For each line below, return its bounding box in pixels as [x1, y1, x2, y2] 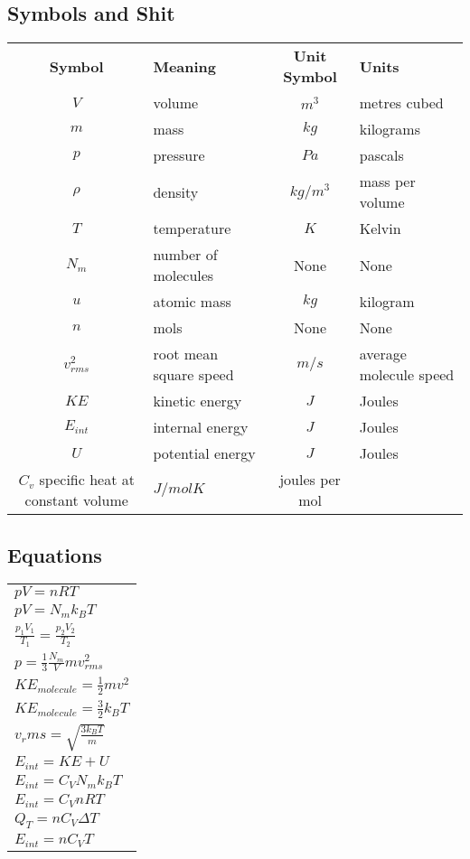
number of [153, 244, 218, 266]
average [359, 343, 407, 365]
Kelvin [359, 218, 401, 239]
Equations [7, 540, 102, 568]
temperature [153, 218, 231, 239]
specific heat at [39, 469, 135, 490]
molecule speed [359, 364, 455, 386]
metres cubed [359, 92, 444, 114]
